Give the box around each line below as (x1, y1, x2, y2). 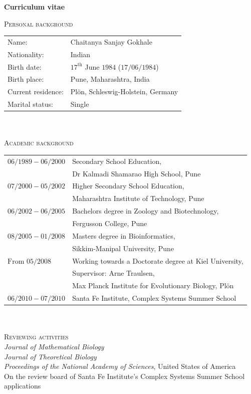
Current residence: (8, 86, 64, 97)
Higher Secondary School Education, (72, 180, 184, 191)
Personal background (4, 18, 73, 29)
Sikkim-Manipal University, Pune (72, 243, 174, 253)
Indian (70, 49, 91, 59)
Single (70, 99, 89, 109)
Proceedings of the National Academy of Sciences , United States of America (4, 361, 236, 371)
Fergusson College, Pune (72, 218, 147, 228)
